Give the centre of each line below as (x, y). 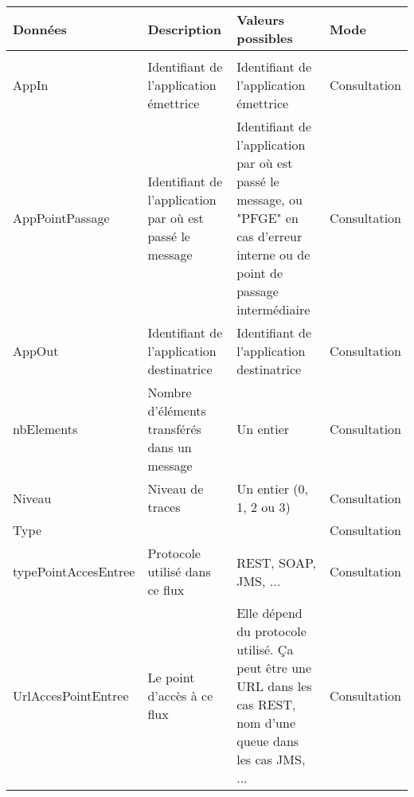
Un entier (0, (273, 488)
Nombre (170, 392)
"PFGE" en (268, 218)
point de (260, 273)
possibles (265, 38)
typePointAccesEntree (74, 571)
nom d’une (266, 723)
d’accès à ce (180, 695)
